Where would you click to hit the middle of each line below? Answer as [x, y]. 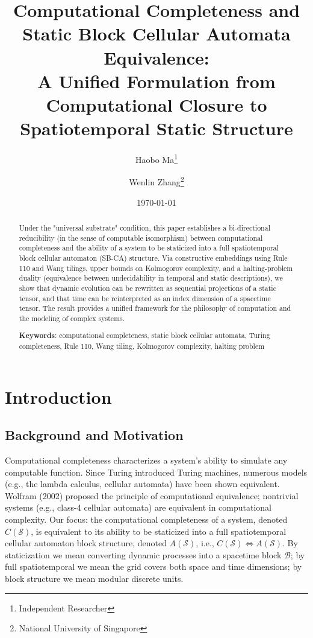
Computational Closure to [156, 104]
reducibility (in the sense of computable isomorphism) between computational [141, 238]
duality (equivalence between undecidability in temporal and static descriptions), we [151, 278]
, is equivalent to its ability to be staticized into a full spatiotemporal [159, 531]
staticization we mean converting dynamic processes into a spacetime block [143, 554]
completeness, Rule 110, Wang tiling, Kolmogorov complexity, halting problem [142, 346]
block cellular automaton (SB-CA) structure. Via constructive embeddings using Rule [153, 257]
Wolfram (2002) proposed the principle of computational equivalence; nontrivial [152, 495]
